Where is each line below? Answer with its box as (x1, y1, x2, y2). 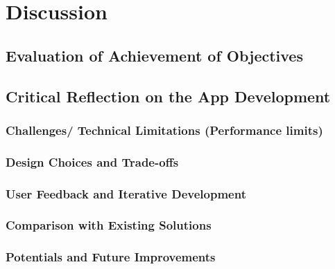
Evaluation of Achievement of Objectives (6, 44, 303, 66)
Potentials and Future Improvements (6, 248, 216, 266)
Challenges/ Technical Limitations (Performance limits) (6, 121, 323, 138)
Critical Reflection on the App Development (6, 85, 331, 106)
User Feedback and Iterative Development (6, 185, 246, 202)
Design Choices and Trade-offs (6, 153, 179, 170)
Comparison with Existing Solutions (6, 216, 212, 234)
